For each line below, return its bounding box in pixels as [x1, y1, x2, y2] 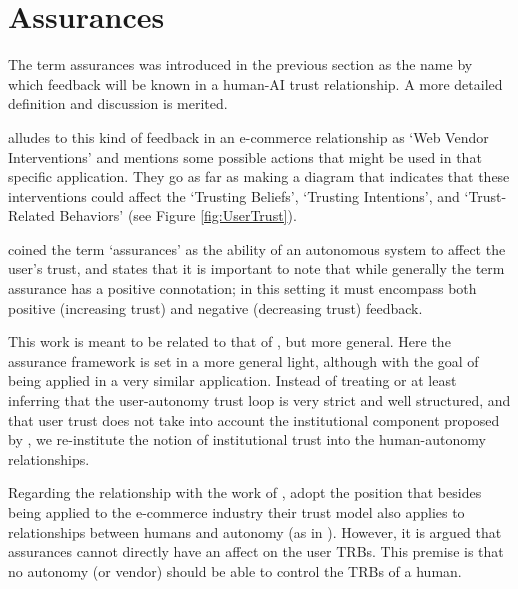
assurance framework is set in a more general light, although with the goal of [8, 350, 479, 371]
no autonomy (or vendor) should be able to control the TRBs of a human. [8, 560, 462, 581]
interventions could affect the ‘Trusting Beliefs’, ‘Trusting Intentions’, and [8, 185, 460, 206]
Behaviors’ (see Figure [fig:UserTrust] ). [59, 205, 297, 226]
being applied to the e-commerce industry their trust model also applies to [8, 502, 465, 522]
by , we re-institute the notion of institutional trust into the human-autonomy [8, 429, 486, 450]
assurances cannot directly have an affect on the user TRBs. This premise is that [8, 541, 504, 562]
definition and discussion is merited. [8, 93, 228, 114]
